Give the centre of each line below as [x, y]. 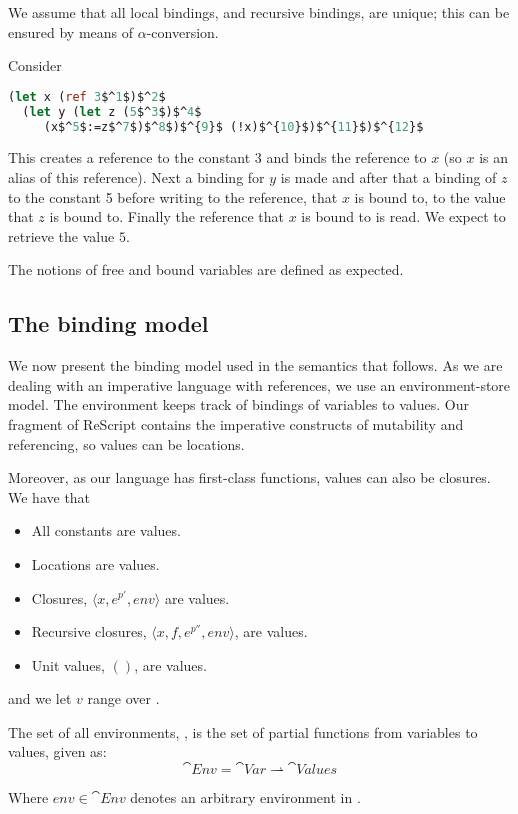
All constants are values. [106, 530]
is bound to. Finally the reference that [167, 216]
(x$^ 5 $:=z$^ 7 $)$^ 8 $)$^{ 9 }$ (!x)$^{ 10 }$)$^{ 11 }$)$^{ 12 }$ [233, 126]
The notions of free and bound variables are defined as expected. [206, 269]
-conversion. [182, 31]
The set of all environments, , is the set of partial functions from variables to [243, 731]
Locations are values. [95, 563]
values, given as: [57, 751]
